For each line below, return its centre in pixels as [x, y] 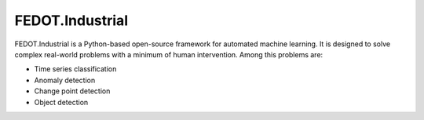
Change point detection [72, 91]
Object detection [61, 102]
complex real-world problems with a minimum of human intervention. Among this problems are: [169, 54]
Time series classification [75, 69]
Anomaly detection [65, 80]
